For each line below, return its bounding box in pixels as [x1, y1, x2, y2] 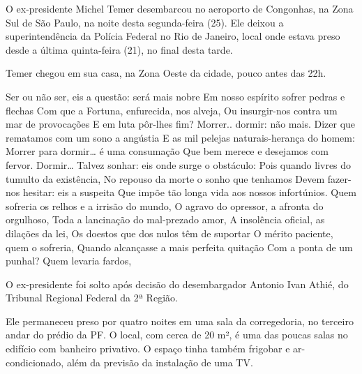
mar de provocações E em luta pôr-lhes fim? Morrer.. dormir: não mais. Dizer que [6, 117, 356, 131]
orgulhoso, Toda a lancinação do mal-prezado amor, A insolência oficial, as [6, 212, 325, 227]
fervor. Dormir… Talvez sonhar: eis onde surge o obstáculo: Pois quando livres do [6, 157, 352, 172]
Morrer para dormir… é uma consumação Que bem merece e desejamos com [6, 144, 329, 158]
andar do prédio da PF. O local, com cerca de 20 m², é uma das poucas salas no [6, 327, 348, 342]
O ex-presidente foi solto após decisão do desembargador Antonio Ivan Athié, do [6, 276, 349, 291]
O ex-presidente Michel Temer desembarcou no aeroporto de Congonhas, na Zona [6, 1, 354, 15]
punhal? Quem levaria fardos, [6, 253, 132, 268]
